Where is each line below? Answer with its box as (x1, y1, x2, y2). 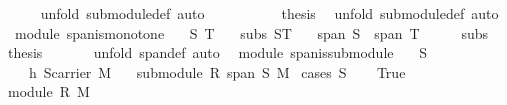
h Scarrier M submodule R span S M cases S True (28, 61, 406, 82)
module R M (7, 81, 90, 102)
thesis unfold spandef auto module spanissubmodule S (7, 42, 427, 63)
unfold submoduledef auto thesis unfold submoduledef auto (40, 3, 499, 23)
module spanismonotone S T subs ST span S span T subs (14, 22, 489, 43)
